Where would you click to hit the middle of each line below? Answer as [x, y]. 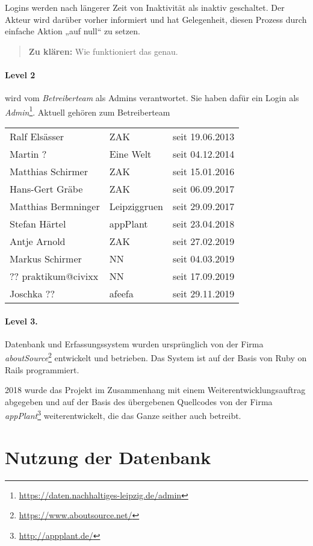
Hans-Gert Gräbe [46, 189]
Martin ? [28, 154]
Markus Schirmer [46, 259]
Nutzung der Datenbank [108, 457]
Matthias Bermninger [55, 206]
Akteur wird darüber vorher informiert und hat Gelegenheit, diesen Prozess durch [156, 19]
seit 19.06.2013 [203, 137]
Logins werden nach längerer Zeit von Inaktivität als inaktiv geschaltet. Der [145, 7]
